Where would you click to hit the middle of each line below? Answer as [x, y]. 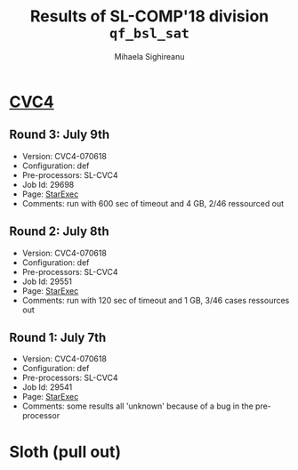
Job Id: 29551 [47, 281]
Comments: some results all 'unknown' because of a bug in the [137, 406]
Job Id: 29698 [48, 184]
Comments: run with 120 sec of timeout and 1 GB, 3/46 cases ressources [156, 300]
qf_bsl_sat [149, 33]
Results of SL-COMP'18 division [149, 16]
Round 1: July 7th [58, 337]
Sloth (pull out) [65, 452]
